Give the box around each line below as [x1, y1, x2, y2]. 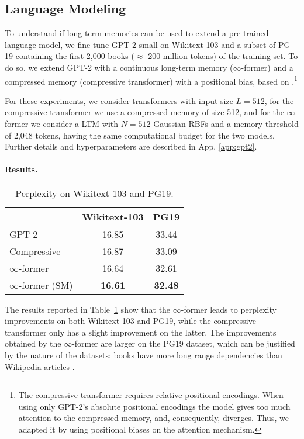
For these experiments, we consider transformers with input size [5, 94, 233, 106]
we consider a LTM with [30, 117, 119, 130]
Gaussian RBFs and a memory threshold [153, 117, 299, 130]
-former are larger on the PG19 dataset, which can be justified [72, 337, 295, 350]
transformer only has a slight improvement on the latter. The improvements [5, 326, 277, 338]
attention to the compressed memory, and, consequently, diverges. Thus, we [18, 412, 289, 424]
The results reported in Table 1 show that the [5, 303, 171, 315]
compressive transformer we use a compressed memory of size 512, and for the [5, 106, 284, 118]
